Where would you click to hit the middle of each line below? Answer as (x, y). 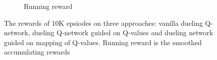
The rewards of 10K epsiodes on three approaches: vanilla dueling (104, 23)
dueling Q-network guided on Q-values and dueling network (123, 32)
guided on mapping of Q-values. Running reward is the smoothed (103, 42)
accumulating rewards (37, 52)
